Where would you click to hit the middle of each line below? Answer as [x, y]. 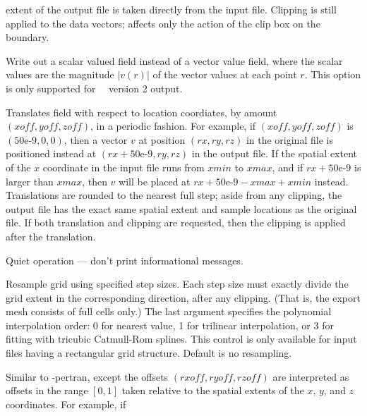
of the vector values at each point [225, 74]
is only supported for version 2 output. [94, 88]
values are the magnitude [60, 74]
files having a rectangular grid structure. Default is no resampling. [149, 353]
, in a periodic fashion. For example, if [173, 126]
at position [162, 139]
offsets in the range [47, 390]
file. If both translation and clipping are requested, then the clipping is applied [176, 222]
